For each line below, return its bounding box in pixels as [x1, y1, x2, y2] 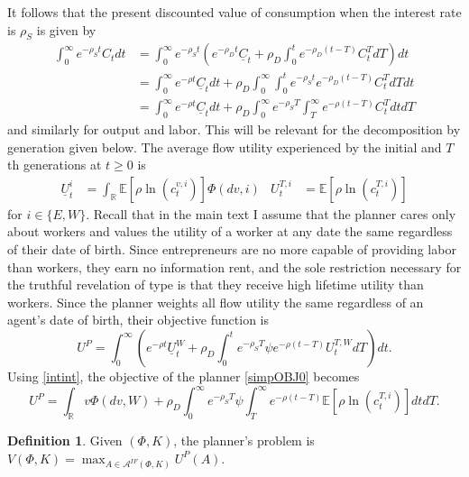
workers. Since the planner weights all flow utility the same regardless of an [7, 292, 424, 311]
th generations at [7, 155, 102, 174]
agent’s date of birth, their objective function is [7, 310, 269, 329]
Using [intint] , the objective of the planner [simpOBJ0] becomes [7, 367, 360, 386]
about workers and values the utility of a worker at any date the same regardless [7, 222, 453, 241]
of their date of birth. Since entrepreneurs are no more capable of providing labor [7, 240, 456, 259]
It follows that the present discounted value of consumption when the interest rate [7, 3, 462, 21]
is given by [36, 20, 97, 39]
